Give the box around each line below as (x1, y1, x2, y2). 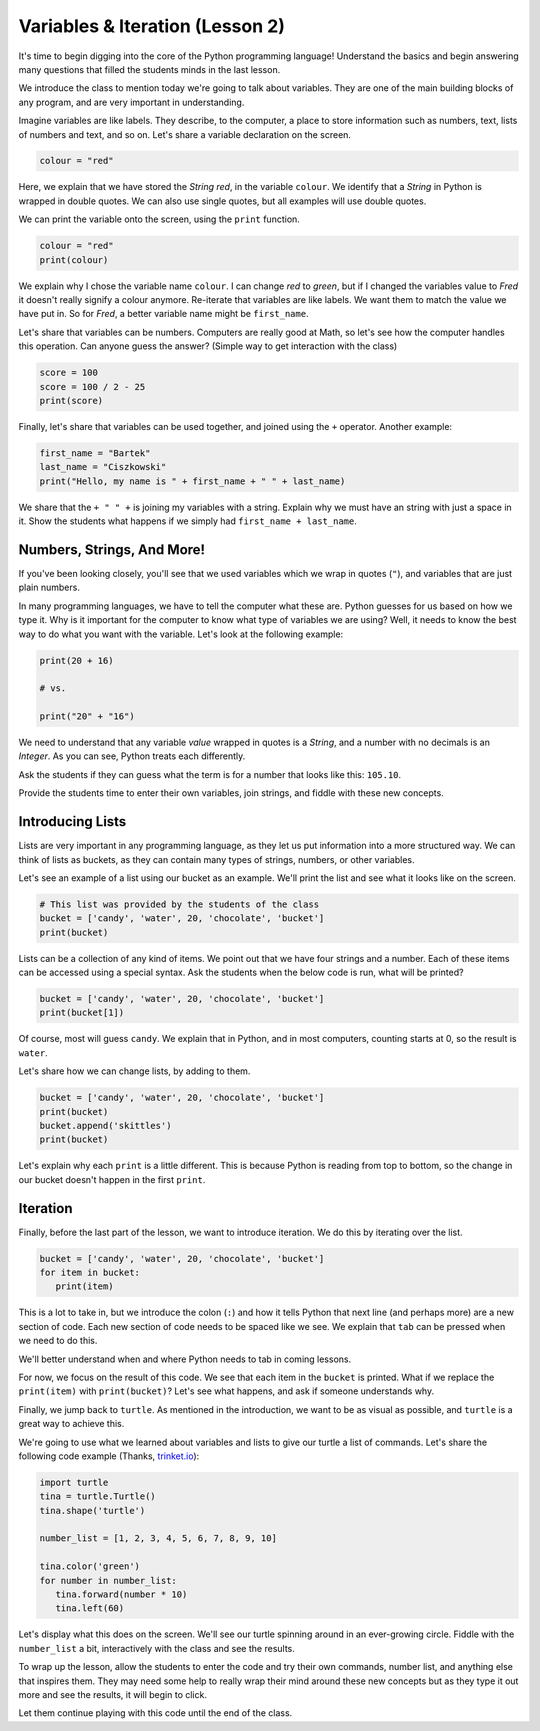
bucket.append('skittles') (39, 1120, 172, 1131)
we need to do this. (18, 1335, 98, 1347)
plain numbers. (18, 581, 80, 594)
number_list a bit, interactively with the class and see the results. (18, 1642, 295, 1654)
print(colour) (39, 254, 109, 265)
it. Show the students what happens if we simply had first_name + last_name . (18, 515, 357, 527)
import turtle (39, 1476, 109, 1488)
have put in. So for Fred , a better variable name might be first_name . (18, 308, 309, 320)
